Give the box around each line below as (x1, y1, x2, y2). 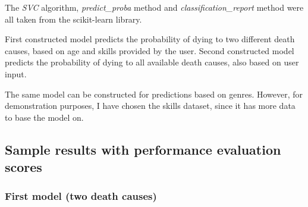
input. (5, 67, 27, 80)
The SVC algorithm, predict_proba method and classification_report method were (5, 1, 304, 13)
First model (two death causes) (5, 189, 157, 203)
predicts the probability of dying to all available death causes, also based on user (5, 56, 299, 68)
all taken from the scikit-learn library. (5, 12, 142, 25)
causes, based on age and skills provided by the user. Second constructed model (5, 44, 294, 57)
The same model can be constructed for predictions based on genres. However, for (5, 87, 303, 100)
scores (5, 158, 42, 176)
